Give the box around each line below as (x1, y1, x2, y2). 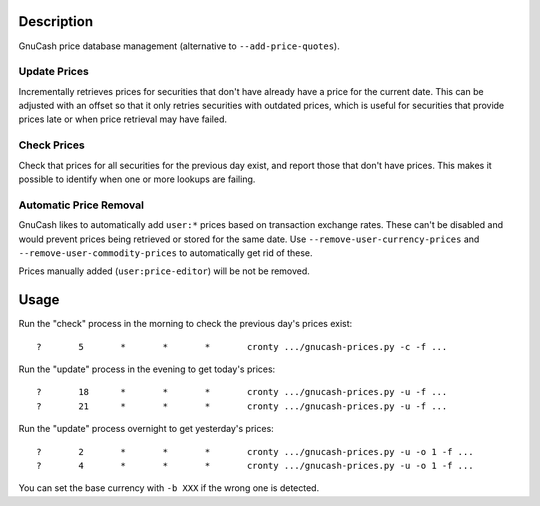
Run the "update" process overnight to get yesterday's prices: (18, 423, 274, 435)
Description (18, 13, 94, 30)
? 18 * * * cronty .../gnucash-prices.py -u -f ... (36, 386, 448, 398)
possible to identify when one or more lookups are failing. (18, 173, 256, 185)
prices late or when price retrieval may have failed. (18, 113, 228, 125)
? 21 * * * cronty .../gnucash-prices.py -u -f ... (36, 400, 448, 412)
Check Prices (18, 138, 85, 152)
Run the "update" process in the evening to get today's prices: (18, 363, 276, 375)
